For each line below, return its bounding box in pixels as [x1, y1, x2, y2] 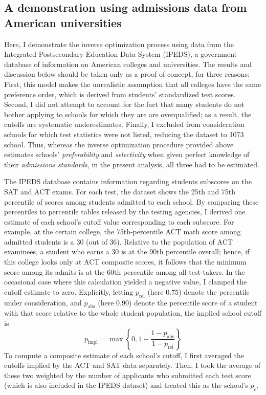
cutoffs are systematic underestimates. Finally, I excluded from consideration [4, 119, 245, 129]
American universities [4, 14, 122, 30]
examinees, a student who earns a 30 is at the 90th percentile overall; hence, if [4, 246, 250, 257]
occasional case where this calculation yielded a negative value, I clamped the [4, 276, 247, 287]
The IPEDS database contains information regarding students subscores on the [4, 176, 252, 187]
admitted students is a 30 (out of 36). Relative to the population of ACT [4, 236, 233, 247]
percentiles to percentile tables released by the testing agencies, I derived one [4, 206, 246, 217]
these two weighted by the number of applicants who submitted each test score [4, 369, 251, 380]
